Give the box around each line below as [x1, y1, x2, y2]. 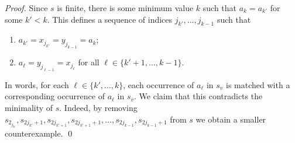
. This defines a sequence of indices [47, 13, 173, 25]
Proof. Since [5, 2, 48, 13]
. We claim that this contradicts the [134, 90, 263, 102]
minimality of [5, 102, 53, 114]
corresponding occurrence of [5, 90, 105, 102]
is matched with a [226, 78, 290, 90]
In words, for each [5, 78, 69, 90]
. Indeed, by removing [59, 102, 138, 114]
